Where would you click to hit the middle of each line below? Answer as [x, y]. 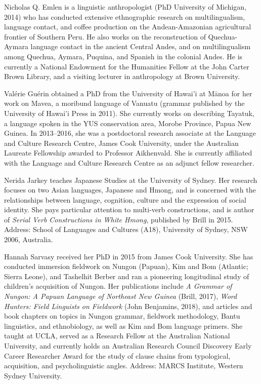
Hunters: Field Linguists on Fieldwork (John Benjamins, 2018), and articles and [128, 306]
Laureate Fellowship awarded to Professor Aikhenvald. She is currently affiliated [128, 153]
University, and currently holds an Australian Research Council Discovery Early [128, 345]
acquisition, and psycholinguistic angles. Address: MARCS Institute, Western [124, 366]
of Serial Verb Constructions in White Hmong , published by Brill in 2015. [119, 219]
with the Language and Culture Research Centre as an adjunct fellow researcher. [129, 162]
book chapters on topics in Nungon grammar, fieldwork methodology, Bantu [122, 316]
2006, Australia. [29, 239]
